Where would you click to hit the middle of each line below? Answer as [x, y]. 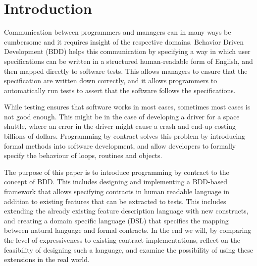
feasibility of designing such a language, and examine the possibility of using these [129, 249]
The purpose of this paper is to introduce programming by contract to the [117, 172]
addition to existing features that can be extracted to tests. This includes [115, 201]
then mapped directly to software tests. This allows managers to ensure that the [126, 71]
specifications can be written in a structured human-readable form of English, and [128, 61]
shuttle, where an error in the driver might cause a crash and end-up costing [120, 126]
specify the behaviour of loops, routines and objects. [83, 155]
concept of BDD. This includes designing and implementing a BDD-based [116, 182]
